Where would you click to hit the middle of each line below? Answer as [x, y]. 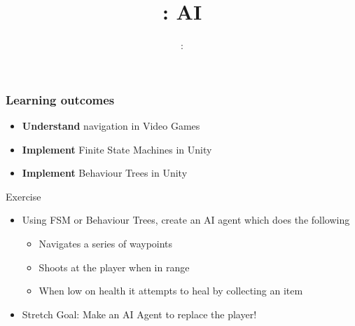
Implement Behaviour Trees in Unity [105, 173]
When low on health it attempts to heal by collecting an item [171, 291]
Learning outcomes [60, 99]
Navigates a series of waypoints [106, 243]
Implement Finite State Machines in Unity [117, 149]
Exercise [23, 196]
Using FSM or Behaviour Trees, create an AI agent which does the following [186, 220]
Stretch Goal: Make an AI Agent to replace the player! [139, 314]
